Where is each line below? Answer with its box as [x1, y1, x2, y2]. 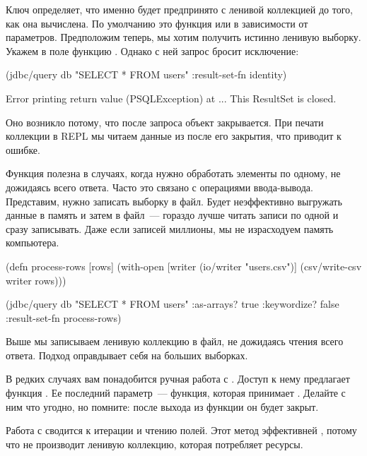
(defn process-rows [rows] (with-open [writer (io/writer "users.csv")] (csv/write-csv [6, 258, 362, 273]
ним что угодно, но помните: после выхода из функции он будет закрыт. [6, 399, 319, 414]
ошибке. [6, 142, 40, 157]
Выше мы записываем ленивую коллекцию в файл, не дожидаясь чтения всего [6, 334, 344, 349]
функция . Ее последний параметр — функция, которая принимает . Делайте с [6, 385, 346, 400]
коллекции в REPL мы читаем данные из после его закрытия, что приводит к [6, 128, 342, 143]
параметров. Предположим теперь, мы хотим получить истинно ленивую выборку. [6, 30, 361, 44]
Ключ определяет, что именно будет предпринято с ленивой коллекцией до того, [6, 2, 353, 16]
